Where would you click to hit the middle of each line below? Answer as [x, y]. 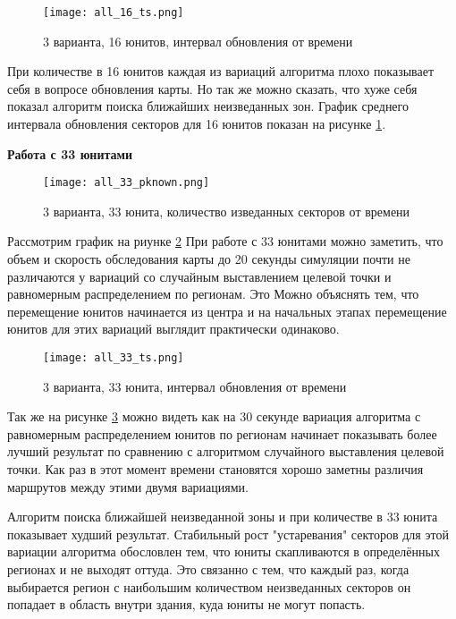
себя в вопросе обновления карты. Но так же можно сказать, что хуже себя [212, 88]
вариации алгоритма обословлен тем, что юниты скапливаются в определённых [224, 551]
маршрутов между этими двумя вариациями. [128, 486]
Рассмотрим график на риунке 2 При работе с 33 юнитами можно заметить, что [225, 241]
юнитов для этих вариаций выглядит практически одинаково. [173, 329]
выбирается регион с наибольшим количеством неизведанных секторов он [209, 586]
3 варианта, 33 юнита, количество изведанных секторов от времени [227, 211]
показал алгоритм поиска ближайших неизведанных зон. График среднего [208, 106]
